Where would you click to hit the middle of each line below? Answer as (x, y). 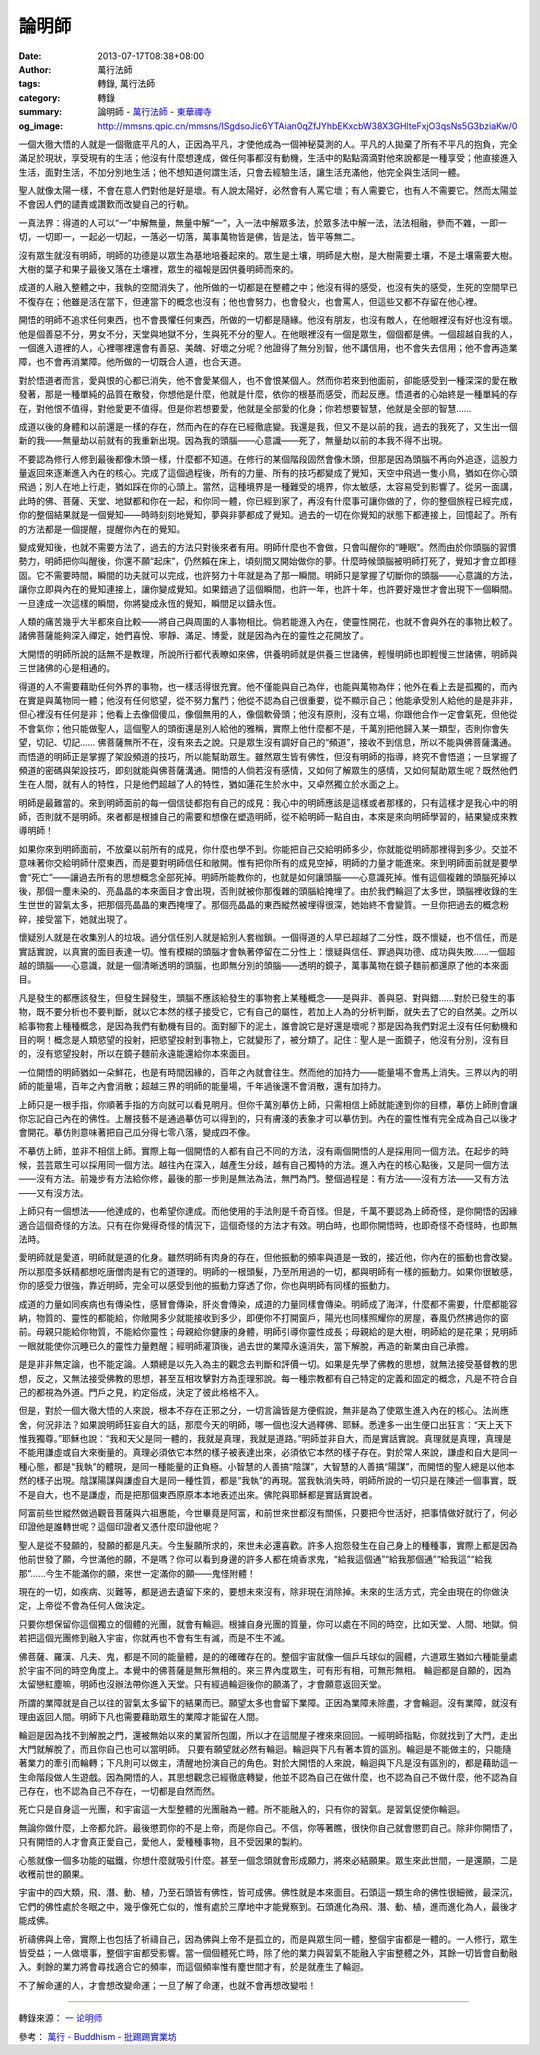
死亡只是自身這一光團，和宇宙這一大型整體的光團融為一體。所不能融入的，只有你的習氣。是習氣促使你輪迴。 (241, 1809)
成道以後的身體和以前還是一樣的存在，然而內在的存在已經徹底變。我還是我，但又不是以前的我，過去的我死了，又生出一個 (268, 426)
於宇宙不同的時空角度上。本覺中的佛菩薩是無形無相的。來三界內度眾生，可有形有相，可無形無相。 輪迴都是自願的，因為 (265, 1670)
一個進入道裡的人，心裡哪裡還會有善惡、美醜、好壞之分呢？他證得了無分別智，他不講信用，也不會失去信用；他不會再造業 (268, 347)
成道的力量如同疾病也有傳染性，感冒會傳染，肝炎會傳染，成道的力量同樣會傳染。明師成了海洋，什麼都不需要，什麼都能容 (268, 1304)
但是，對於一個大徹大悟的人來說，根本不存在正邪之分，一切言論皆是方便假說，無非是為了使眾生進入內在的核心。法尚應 (263, 1411)
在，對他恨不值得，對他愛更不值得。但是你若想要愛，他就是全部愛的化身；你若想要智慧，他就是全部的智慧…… (245, 408)
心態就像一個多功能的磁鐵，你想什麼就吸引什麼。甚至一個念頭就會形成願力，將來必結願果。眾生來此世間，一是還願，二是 (268, 1860)
